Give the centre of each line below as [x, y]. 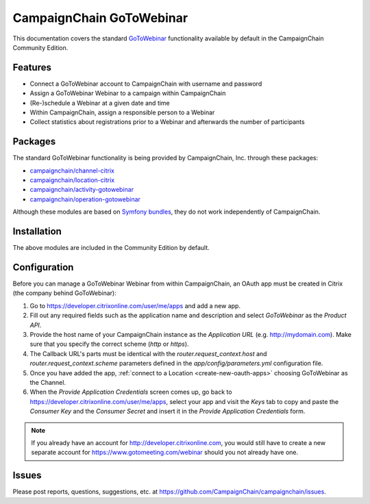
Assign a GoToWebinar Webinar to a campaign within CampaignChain [128, 93]
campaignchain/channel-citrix [72, 171]
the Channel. [48, 382]
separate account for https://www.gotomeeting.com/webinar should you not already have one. [165, 453]
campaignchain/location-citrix [72, 180]
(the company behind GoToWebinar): [64, 293]
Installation [37, 232]
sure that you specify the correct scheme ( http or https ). [109, 344]
